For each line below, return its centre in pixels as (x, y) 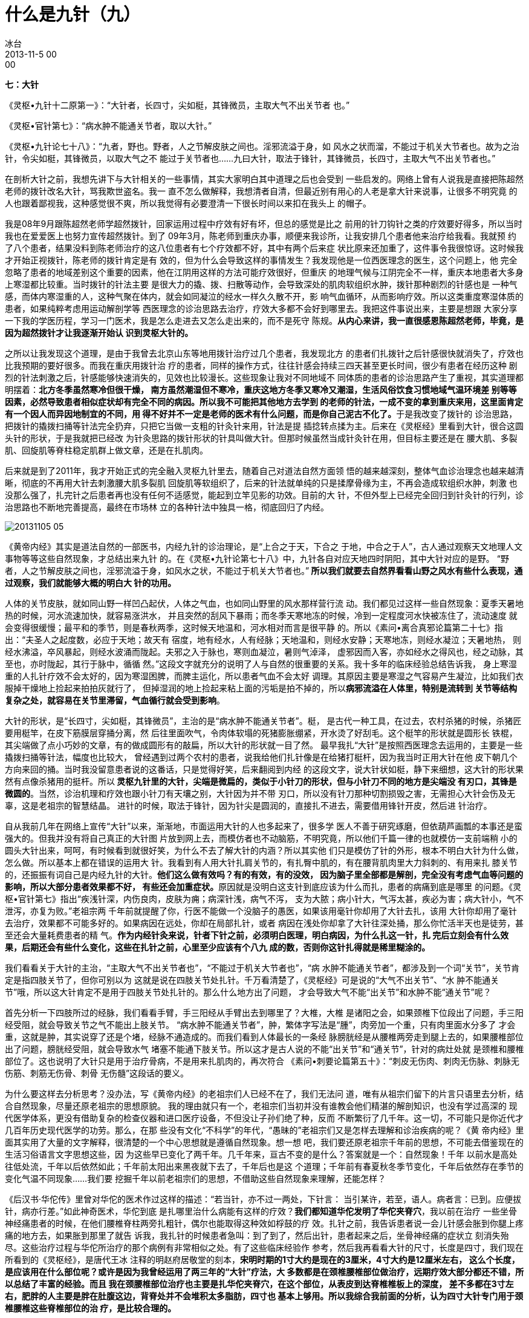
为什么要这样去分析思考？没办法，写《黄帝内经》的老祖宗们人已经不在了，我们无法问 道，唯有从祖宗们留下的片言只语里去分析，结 (264, 1093)
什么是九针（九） (73, 15)
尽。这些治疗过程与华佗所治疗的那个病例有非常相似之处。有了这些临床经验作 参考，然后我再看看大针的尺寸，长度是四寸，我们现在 (264, 1247)
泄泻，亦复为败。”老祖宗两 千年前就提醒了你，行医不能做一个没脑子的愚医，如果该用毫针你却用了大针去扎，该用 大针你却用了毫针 (261, 911)
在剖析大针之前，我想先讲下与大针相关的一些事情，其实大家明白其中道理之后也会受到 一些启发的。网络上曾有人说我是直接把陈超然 (264, 179)
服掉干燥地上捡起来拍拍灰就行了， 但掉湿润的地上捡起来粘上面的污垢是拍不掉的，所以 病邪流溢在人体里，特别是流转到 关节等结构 (261, 688)
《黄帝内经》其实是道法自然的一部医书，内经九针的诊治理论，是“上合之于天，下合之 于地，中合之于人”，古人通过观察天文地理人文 (264, 546)
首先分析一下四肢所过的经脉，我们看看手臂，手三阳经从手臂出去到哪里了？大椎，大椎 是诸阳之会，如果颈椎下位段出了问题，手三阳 (264, 1012)
